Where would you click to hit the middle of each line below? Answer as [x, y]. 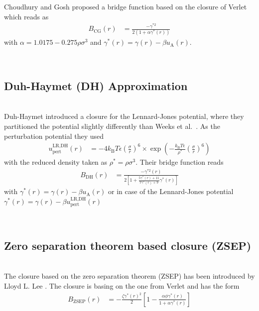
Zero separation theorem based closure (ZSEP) [128, 246]
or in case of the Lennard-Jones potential [171, 191]
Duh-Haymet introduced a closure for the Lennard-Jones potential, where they [124, 116]
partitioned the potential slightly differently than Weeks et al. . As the [112, 126]
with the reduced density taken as [56, 162]
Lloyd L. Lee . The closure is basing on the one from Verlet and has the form [122, 286]
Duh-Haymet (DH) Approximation [96, 85]
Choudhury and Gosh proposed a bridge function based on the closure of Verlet [126, 6]
